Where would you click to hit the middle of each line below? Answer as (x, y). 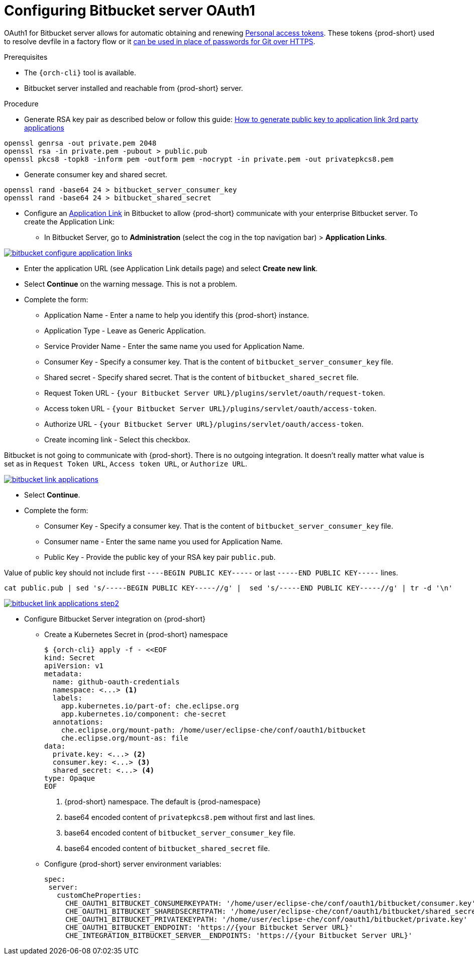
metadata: (63, 674)
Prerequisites (26, 57)
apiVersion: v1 (74, 666)
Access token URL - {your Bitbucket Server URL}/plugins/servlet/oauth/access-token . (210, 408)
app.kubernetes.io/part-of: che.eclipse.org (150, 706)
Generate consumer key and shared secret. (96, 174)
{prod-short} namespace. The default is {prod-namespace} (163, 801)
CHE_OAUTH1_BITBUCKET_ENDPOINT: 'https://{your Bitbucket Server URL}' (209, 927)
